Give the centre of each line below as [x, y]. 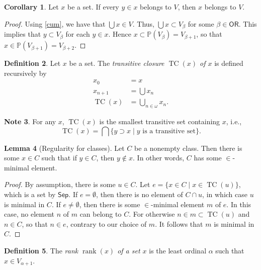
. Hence [120, 34]
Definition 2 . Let [32, 63]
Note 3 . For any [30, 121]
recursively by [25, 73]
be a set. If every [93, 7]
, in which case [225, 194]
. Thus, [143, 23]
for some [201, 23]
